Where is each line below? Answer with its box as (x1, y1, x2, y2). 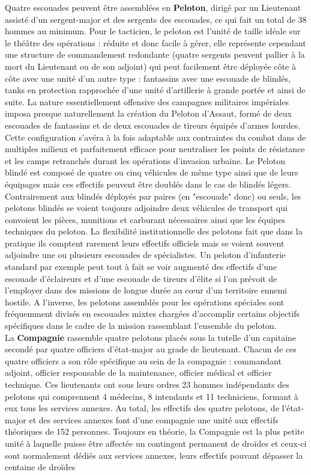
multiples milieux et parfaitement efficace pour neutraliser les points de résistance (5, 142, 305, 155)
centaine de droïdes (5, 461, 76, 473)
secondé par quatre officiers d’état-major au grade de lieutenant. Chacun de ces (5, 343, 297, 355)
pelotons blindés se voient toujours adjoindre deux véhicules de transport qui (5, 201, 288, 214)
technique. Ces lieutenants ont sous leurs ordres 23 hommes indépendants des (5, 378, 289, 390)
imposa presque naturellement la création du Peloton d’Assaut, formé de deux (5, 107, 292, 120)
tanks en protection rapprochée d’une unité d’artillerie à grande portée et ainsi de (5, 84, 306, 96)
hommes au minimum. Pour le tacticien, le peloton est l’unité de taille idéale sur (5, 25, 301, 37)
